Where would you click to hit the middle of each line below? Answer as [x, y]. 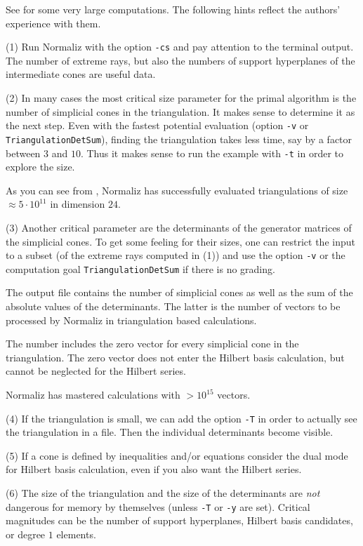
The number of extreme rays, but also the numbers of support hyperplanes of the [180, 60]
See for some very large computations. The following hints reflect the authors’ [173, 9]
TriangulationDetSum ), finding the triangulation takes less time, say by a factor [179, 139]
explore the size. [40, 167]
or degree [26, 534]
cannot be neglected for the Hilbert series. [96, 371]
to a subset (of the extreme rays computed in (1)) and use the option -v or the [176, 255]
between [23, 153]
